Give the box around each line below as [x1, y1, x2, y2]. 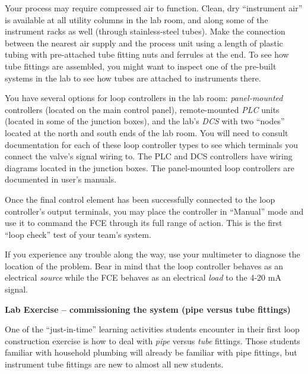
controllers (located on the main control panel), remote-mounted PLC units [5, 103, 280, 115]
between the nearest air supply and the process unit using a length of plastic [5, 36, 283, 49]
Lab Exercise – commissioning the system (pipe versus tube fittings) [5, 303, 291, 315]
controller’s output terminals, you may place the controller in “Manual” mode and [5, 205, 304, 217]
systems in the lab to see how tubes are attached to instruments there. [5, 71, 261, 84]
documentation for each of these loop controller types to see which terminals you [5, 138, 298, 150]
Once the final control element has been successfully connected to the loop [5, 193, 275, 205]
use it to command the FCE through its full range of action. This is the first [5, 216, 282, 229]
